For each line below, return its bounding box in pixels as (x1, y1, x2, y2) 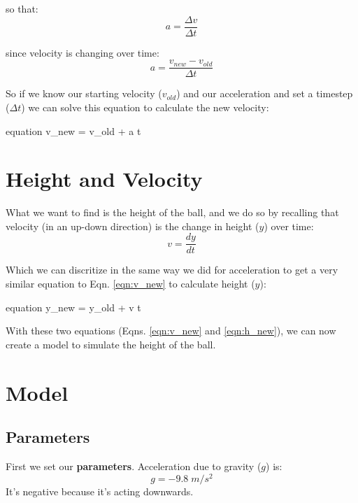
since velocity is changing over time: (6, 45, 159, 59)
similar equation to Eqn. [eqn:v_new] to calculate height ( (6, 276, 255, 291)
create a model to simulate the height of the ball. (6, 336, 216, 351)
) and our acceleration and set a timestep (176, 86, 353, 101)
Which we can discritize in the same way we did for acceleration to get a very (6, 262, 338, 277)
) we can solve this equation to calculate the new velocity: (21, 99, 269, 114)
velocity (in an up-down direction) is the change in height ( (6, 218, 259, 233)
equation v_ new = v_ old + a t (6, 123, 141, 138)
